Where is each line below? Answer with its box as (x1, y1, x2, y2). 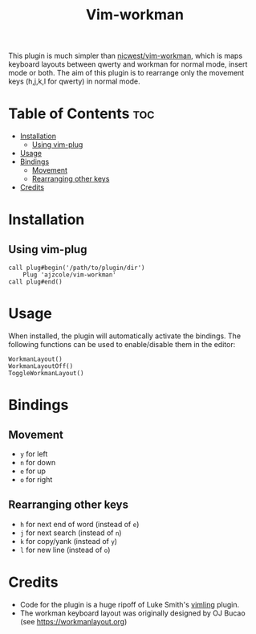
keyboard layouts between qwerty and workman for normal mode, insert (8, 59, 248, 69)
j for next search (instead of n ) (19, 528, 122, 538)
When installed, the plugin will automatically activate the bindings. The (8, 331, 242, 341)
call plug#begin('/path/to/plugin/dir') (8, 264, 146, 272)
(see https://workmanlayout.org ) (19, 616, 128, 626)
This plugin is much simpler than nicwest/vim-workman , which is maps (8, 51, 243, 61)
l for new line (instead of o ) (19, 545, 111, 554)
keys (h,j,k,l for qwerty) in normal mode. (8, 76, 140, 86)
